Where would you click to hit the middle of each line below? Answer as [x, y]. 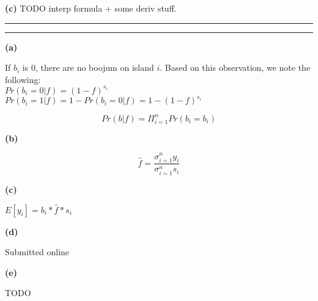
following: [23, 79]
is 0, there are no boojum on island [88, 67]
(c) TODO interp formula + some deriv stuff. [91, 8]
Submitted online [37, 252]
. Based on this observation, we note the [235, 67]
